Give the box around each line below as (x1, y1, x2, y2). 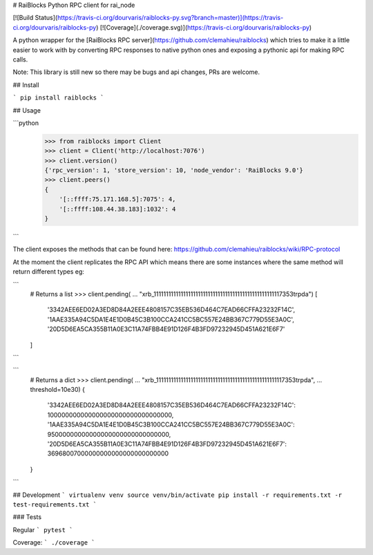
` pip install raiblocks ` (12, 94, 104, 102)
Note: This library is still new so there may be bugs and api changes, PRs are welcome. (12, 68, 260, 76)
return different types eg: (12, 267, 84, 276)
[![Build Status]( (12, 14, 58, 22)
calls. (12, 55, 28, 64)
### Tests (12, 513, 41, 521)
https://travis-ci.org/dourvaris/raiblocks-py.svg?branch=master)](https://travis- (57, 14, 284, 22)
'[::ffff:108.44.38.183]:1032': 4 (59, 205, 176, 213)
